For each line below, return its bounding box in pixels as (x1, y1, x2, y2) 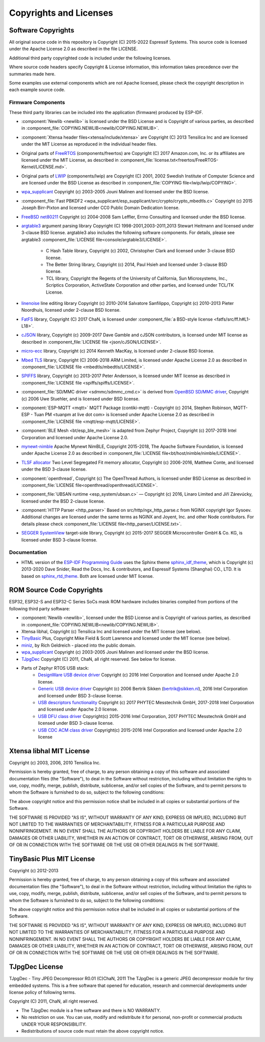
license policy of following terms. (9, 989, 76, 995)
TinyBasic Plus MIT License (9, 855, 95, 863)
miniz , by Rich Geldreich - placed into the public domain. (21, 642, 136, 648)
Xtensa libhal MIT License (9, 746, 90, 755)
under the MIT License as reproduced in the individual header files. (21, 141, 157, 147)
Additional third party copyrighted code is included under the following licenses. (9, 55, 171, 61)
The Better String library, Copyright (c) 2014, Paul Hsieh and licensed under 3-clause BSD (46, 261, 228, 268)
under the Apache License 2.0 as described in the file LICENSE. (9, 46, 138, 52)
